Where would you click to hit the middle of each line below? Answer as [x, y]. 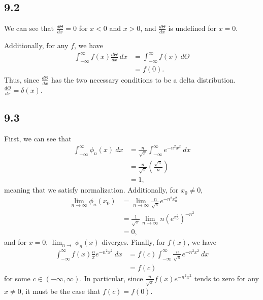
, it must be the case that [61, 291]
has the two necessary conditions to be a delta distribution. [143, 79]
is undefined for [192, 28]
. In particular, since [111, 278]
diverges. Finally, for [134, 242]
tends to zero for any [226, 278]
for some [17, 278]
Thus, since [22, 79]
